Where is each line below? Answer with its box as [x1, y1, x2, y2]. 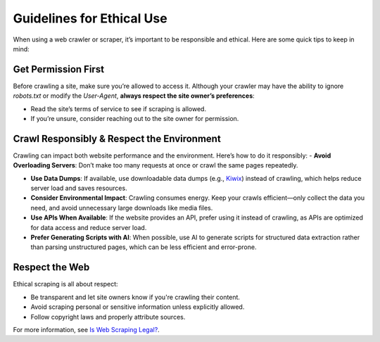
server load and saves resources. [30, 184, 127, 193]
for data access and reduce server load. [30, 223, 147, 232]
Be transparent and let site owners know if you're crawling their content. [30, 293, 241, 301]
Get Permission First [13, 63, 105, 75]
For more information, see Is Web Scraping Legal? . [13, 325, 160, 334]
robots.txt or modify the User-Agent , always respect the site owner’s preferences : [13, 91, 255, 100]
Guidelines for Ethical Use [13, 11, 168, 26]
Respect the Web [13, 261, 90, 274]
